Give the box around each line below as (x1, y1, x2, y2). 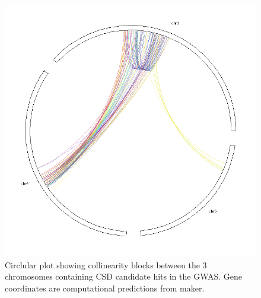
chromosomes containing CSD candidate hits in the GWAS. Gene (5, 270, 243, 283)
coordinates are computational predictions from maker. (5, 281, 205, 294)
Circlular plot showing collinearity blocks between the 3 (5, 258, 207, 271)
